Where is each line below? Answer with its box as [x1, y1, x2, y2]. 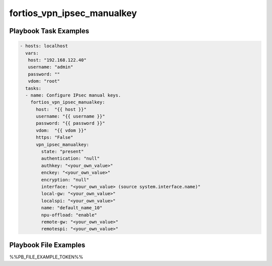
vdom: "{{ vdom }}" [36, 127, 87, 133]
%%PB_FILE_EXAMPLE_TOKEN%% [9, 254, 83, 260]
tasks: [25, 85, 42, 91]
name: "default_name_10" [41, 205, 103, 211]
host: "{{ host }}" [36, 106, 87, 112]
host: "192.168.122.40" [28, 57, 87, 63]
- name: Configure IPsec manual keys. [25, 92, 121, 98]
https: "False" [36, 135, 74, 140]
